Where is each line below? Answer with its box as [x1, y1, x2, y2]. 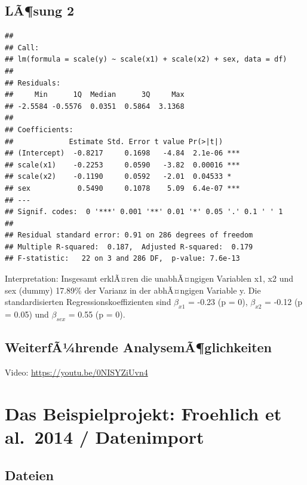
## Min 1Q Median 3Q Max [5, 90, 185, 99]
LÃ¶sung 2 [5, 1, 75, 20]
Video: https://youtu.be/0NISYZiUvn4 [5, 366, 148, 379]
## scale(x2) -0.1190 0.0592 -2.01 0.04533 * [5, 172, 232, 181]
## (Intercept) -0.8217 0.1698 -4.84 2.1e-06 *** [5, 149, 240, 158]
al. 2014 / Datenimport [5, 425, 204, 449]
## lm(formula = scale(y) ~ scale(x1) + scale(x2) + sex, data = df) [5, 55, 287, 64]
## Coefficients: [5, 125, 73, 134]
